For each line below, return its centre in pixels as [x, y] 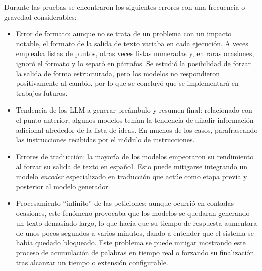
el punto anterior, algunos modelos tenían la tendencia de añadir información [135, 119]
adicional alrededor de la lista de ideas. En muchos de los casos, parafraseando [137, 129]
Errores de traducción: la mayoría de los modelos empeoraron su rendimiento [135, 156]
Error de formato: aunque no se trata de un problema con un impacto [124, 34]
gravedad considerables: [40, 16]
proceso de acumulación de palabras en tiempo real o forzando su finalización [135, 253]
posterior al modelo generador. [63, 186]
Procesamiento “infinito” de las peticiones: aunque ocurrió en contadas [125, 203]
